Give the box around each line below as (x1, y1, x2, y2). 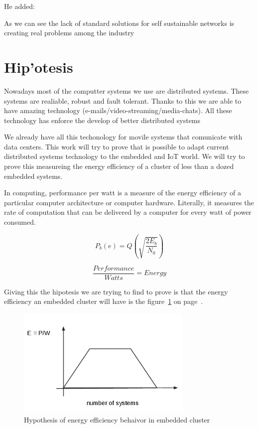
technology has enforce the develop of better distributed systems (4, 115, 201, 125)
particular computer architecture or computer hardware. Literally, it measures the (4, 197, 254, 207)
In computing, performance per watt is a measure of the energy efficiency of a (4, 187, 241, 198)
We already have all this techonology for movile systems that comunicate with (4, 132, 243, 142)
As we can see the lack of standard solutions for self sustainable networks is (4, 17, 235, 28)
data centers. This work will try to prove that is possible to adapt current (4, 141, 229, 151)
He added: (4, 1, 35, 11)
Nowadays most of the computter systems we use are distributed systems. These (4, 85, 249, 96)
